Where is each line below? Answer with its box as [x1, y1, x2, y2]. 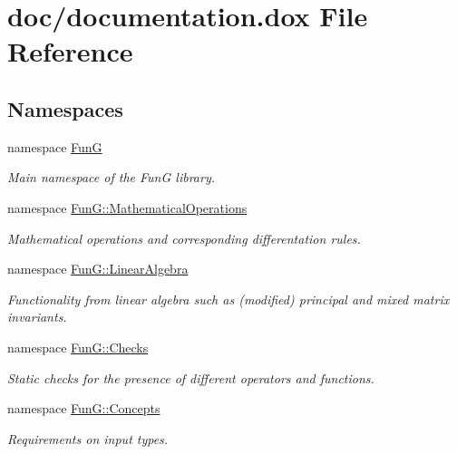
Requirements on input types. [7, 429, 169, 448]
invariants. [7, 307, 67, 326]
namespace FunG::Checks [7, 337, 149, 356]
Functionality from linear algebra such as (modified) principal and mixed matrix [7, 289, 450, 308]
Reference [7, 33, 133, 70]
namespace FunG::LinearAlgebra [7, 259, 189, 278]
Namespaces [7, 94, 123, 122]
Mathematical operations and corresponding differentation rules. [7, 228, 361, 247]
